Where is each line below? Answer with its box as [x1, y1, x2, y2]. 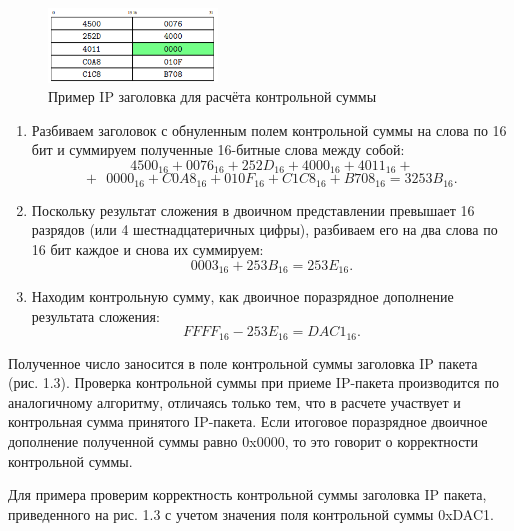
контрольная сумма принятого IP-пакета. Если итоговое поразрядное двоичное [8, 411, 488, 432]
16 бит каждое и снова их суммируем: [31, 238, 264, 259]
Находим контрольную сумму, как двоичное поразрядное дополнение [31, 286, 454, 307]
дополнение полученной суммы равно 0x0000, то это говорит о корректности [8, 431, 478, 452]
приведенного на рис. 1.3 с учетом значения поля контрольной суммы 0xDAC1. [8, 503, 494, 524]
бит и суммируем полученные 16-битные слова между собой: [31, 139, 405, 160]
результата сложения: [31, 305, 160, 326]
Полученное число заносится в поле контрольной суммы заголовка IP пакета [8, 352, 478, 373]
